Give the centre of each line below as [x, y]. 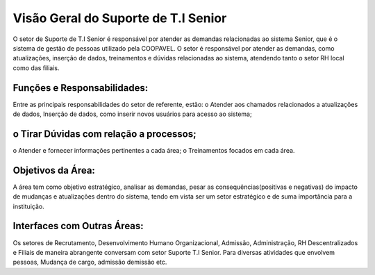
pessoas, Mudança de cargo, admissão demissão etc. [90, 262]
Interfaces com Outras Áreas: [78, 226]
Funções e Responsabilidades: [81, 88]
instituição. [28, 206]
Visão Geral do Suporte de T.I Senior [120, 18]
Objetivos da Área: [54, 170]
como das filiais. [36, 68]
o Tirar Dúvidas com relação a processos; [105, 134]
